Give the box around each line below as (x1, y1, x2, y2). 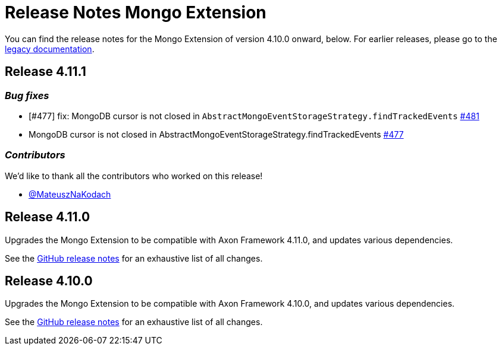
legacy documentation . (5, 43, 95, 54)
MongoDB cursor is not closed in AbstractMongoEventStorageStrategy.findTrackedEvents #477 (29, 129, 404, 139)
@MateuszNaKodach (29, 189, 111, 199)
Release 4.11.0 (5, 209, 90, 225)
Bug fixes (5, 89, 49, 101)
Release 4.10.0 (5, 273, 93, 288)
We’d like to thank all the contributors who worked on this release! (5, 170, 263, 181)
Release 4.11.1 (5, 64, 86, 79)
